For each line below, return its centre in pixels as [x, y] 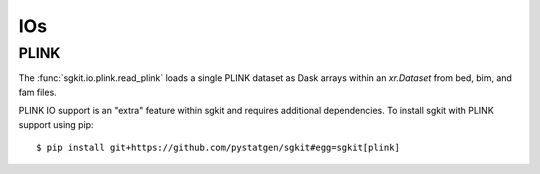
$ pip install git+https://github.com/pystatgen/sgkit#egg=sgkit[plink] [218, 147]
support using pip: [56, 124]
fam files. [37, 92]
